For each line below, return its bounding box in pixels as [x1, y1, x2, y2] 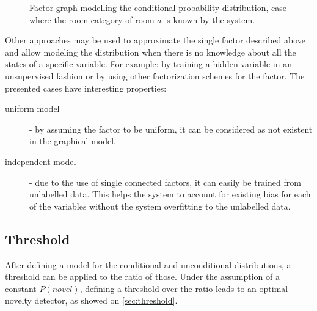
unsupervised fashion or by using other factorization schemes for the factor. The [5, 69, 305, 82]
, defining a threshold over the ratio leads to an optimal [79, 282, 288, 295]
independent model [5, 155, 76, 167]
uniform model [5, 102, 60, 115]
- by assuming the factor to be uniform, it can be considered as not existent [29, 122, 313, 135]
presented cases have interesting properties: [5, 81, 167, 94]
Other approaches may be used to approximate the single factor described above [5, 34, 306, 46]
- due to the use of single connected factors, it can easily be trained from [29, 175, 301, 188]
